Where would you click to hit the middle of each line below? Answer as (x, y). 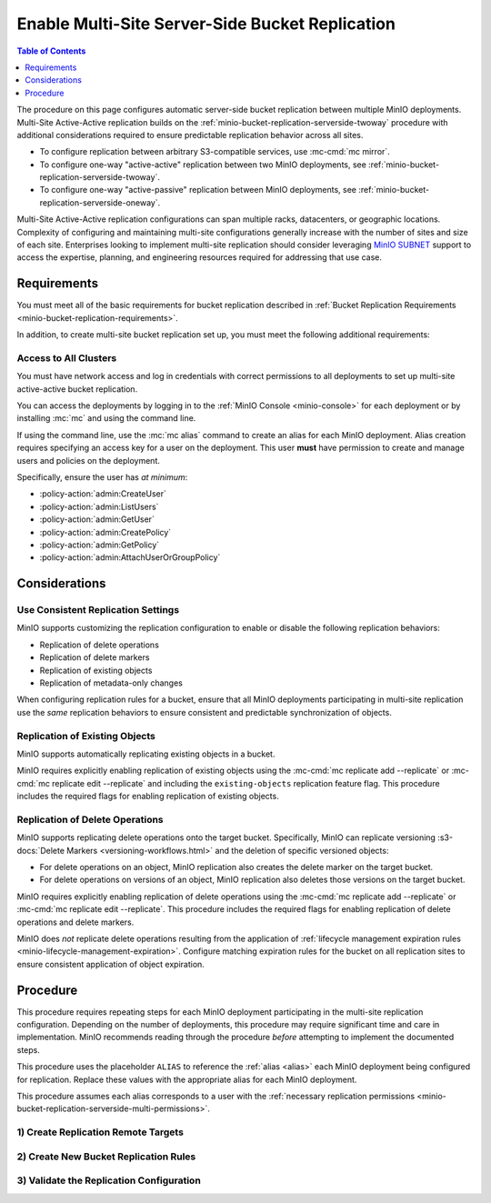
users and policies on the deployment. (89, 460)
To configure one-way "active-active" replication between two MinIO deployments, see (203, 165)
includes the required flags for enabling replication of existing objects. (148, 797)
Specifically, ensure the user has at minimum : (102, 476)
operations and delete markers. (75, 922)
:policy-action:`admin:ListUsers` (99, 506)
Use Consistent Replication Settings (98, 610)
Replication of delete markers (95, 657)
